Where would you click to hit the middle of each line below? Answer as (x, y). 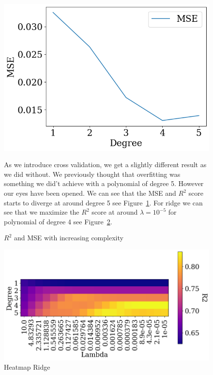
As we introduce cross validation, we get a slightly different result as (105, 164)
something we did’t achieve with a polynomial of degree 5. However (104, 183)
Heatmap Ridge (27, 367)
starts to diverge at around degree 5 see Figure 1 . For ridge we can (103, 202)
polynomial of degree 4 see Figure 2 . (58, 221)
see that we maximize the (42, 212)
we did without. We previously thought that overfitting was (92, 174)
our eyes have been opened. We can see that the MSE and (90, 193)
